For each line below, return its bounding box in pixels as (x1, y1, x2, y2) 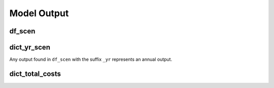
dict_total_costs (9, 69, 61, 78)
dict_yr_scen (9, 43, 51, 52)
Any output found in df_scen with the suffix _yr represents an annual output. (9, 56, 173, 63)
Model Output (9, 8, 69, 19)
